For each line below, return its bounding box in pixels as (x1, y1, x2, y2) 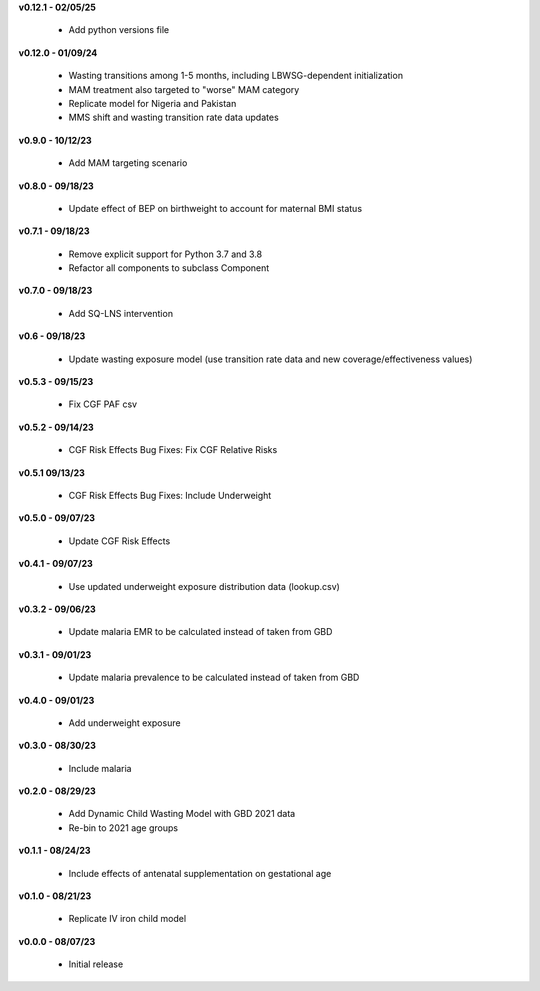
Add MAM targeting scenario (68, 157, 188, 169)
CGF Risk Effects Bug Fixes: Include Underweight (68, 489, 272, 501)
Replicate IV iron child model (68, 913, 187, 925)
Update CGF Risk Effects (68, 535, 171, 547)
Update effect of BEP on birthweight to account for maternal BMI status (68, 202, 363, 214)
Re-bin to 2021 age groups (68, 821, 179, 834)
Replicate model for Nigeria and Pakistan (68, 97, 237, 109)
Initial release (68, 958, 124, 970)
